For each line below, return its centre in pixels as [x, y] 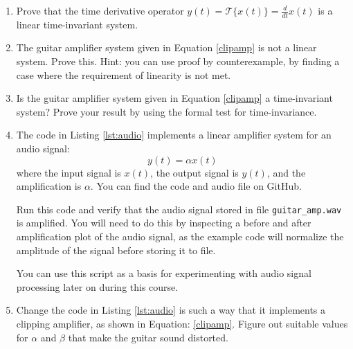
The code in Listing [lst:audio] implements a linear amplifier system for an [174, 135]
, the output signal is [194, 172]
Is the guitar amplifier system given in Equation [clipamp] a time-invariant [174, 98]
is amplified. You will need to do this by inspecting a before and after [164, 223]
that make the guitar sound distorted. [148, 337]
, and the [286, 172]
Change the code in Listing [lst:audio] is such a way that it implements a [171, 310]
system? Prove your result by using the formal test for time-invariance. [166, 111]
